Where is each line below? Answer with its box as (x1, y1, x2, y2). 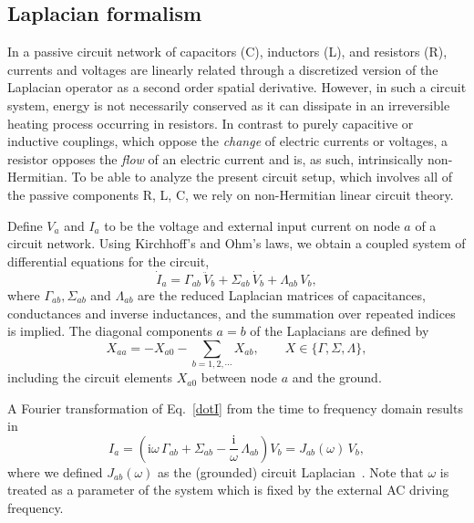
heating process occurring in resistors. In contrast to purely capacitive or (7, 113, 414, 132)
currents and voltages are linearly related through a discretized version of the (7, 59, 438, 78)
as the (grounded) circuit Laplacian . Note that (158, 462, 424, 481)
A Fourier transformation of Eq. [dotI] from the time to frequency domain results (7, 398, 463, 417)
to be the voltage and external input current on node (104, 215, 400, 235)
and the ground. (292, 368, 382, 387)
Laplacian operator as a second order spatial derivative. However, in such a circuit (7, 78, 467, 97)
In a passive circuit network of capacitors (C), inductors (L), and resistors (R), (7, 42, 448, 61)
